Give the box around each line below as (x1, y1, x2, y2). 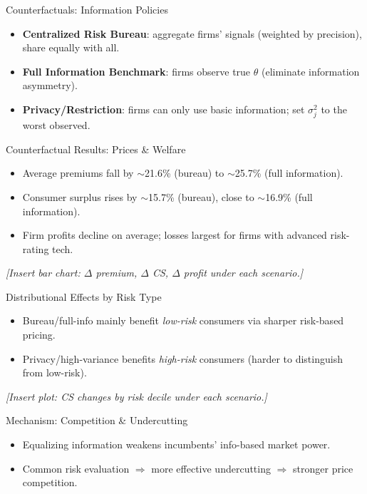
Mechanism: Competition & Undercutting (6, 413, 188, 428)
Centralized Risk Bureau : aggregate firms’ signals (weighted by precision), (22, 26, 362, 41)
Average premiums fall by (22, 165, 134, 180)
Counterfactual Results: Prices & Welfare (6, 141, 186, 156)
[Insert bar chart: (6, 265, 81, 280)
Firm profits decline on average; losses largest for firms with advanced (22, 227, 327, 242)
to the (321, 101, 347, 116)
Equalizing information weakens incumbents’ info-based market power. (22, 437, 331, 452)
